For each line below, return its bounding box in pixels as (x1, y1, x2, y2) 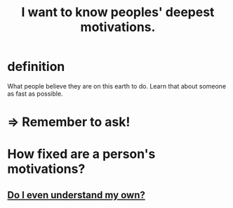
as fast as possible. (7, 89, 63, 98)
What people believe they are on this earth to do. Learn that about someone (7, 82, 227, 90)
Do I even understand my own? (7, 189, 145, 201)
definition (7, 59, 65, 74)
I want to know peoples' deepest (21, 4, 215, 20)
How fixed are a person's (7, 146, 156, 162)
